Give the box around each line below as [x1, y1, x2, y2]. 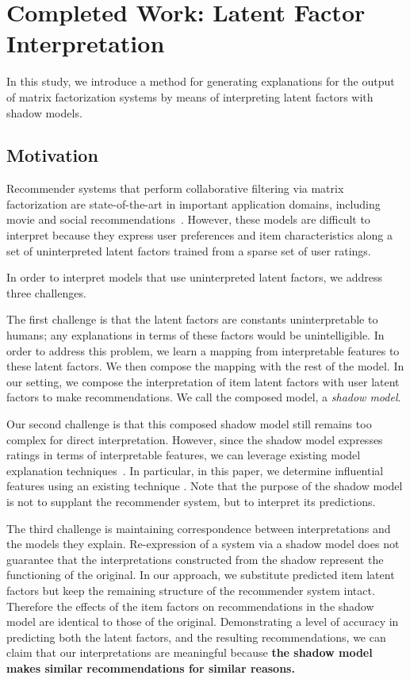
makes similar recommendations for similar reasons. [6, 659, 295, 676]
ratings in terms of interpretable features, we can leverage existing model [6, 447, 361, 463]
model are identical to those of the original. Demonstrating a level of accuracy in [6, 613, 399, 630]
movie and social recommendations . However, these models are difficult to [6, 211, 370, 228]
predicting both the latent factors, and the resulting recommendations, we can [6, 628, 386, 645]
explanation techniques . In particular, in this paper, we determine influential [6, 462, 384, 478]
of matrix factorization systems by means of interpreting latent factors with [6, 88, 374, 105]
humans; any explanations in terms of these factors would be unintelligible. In [6, 327, 385, 343]
